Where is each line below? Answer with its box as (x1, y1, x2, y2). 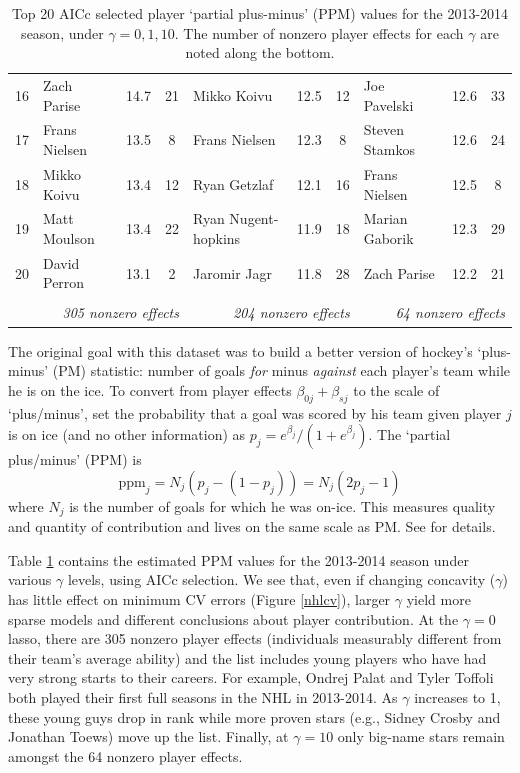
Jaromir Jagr (192, 262, 273, 283)
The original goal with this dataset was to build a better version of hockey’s (8, 340, 473, 361)
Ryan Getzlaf (192, 173, 274, 194)
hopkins (192, 227, 241, 248)
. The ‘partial (368, 424, 451, 445)
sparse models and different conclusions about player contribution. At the (8, 608, 459, 629)
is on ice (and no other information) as (8, 424, 246, 445)
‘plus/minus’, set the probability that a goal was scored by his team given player (8, 402, 502, 423)
